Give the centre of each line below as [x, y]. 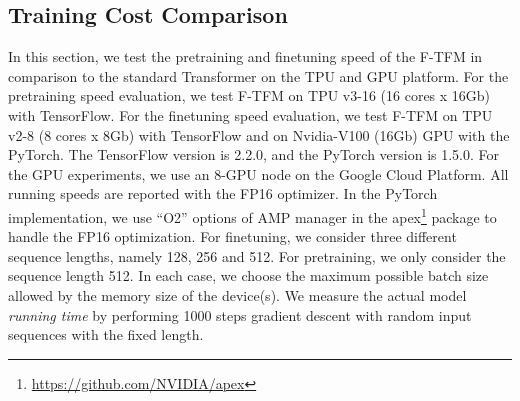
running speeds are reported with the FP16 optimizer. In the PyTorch [223, 193]
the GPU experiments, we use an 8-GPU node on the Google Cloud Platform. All [258, 173]
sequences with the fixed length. [106, 334]
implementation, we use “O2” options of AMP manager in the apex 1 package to [252, 215]
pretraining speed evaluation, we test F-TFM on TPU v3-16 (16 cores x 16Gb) [249, 95]
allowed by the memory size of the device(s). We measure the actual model [237, 294]
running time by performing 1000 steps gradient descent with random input [240, 314]
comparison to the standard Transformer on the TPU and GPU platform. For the [258, 75]
